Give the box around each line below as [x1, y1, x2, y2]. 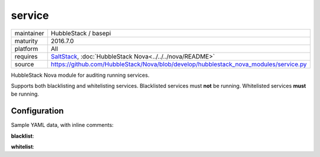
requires [14, 52, 38, 60]
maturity [14, 37, 39, 45]
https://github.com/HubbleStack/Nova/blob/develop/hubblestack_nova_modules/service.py [50, 60, 308, 68]
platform [14, 44, 39, 53]
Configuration [11, 106, 64, 116]
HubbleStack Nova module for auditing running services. [11, 71, 150, 78]
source [14, 60, 34, 68]
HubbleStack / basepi [50, 29, 111, 37]
